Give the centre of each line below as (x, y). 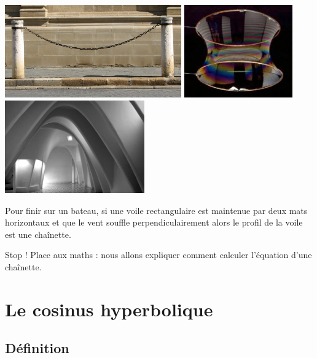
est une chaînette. (38, 234)
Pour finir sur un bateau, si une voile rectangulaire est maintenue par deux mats (156, 210)
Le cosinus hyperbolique (109, 309)
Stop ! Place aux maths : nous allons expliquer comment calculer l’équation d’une (158, 255)
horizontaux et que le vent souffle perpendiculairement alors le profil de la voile (154, 222)
